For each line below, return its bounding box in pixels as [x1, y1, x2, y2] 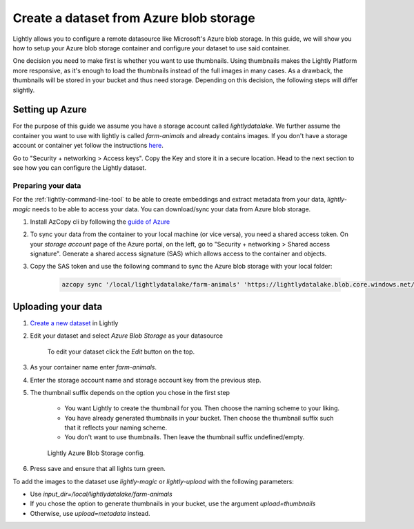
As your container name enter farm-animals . [30, 363, 157, 372]
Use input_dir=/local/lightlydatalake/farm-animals [30, 490, 172, 499]
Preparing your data [12, 180, 81, 190]
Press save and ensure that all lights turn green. [30, 465, 166, 473]
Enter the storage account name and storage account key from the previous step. [30, 376, 262, 384]
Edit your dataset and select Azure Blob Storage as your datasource [30, 331, 224, 340]
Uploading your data [12, 300, 103, 312]
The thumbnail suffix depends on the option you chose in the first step [30, 388, 230, 396]
